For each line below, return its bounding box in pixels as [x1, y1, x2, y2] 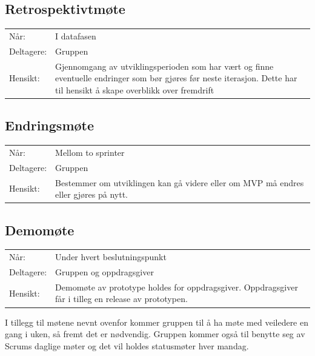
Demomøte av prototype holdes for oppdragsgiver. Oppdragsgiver [55, 280, 298, 293]
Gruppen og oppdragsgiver [55, 266, 154, 278]
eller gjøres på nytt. [55, 188, 128, 201]
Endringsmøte [5, 116, 94, 135]
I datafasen [55, 29, 96, 42]
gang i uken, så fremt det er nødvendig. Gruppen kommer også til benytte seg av [5, 327, 305, 340]
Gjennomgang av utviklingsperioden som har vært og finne [55, 59, 274, 72]
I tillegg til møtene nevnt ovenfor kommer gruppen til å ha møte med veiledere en [5, 315, 309, 328]
